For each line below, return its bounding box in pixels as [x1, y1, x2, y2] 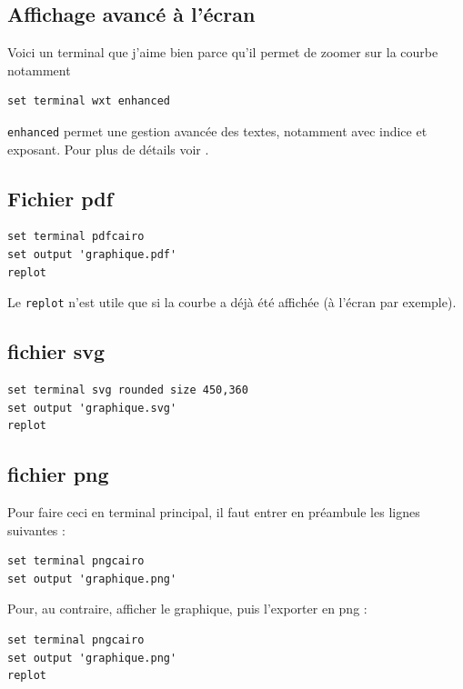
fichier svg [7, 337, 106, 365]
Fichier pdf [7, 184, 114, 212]
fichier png [7, 460, 109, 488]
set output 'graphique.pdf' [7, 248, 177, 262]
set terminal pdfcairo [7, 230, 145, 244]
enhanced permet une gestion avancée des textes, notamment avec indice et [7, 121, 428, 140]
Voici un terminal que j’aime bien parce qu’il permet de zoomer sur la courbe [7, 43, 438, 62]
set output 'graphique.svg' [7, 401, 177, 414]
